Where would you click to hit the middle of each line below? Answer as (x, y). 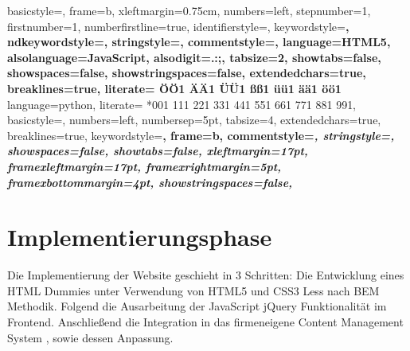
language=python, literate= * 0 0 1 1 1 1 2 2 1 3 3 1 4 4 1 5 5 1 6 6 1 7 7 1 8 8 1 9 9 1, (182, 104)
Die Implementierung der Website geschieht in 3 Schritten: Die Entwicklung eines (206, 275)
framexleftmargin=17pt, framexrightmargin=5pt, (144, 166)
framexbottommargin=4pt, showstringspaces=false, (150, 182)
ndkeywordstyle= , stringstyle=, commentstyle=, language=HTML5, (199, 42)
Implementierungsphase (140, 237)
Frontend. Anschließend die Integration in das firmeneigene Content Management (205, 322)
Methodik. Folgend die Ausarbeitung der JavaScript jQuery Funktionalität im (197, 306)
